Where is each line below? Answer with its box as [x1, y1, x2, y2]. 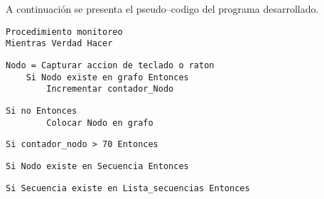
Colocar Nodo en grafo [46, 117, 153, 128]
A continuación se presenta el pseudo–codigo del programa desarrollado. [6, 1, 319, 16]
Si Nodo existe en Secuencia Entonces [6, 161, 189, 171]
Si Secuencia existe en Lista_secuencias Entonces [6, 183, 250, 193]
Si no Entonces [6, 105, 77, 116]
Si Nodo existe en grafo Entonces [26, 72, 189, 82]
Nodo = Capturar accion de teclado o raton [6, 60, 215, 70]
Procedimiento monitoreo [6, 26, 123, 37]
